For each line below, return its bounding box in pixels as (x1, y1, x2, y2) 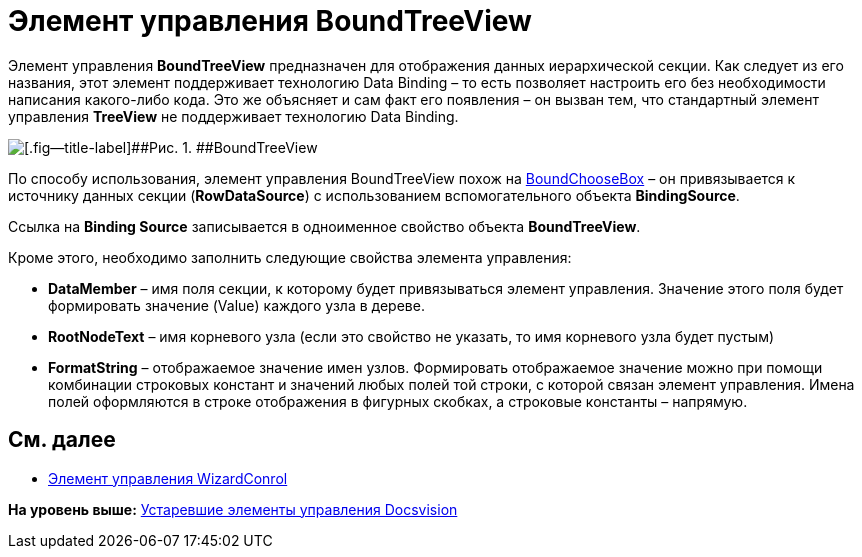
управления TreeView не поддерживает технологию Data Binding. (8, 107, 459, 125)
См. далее (8, 427, 116, 453)
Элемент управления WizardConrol (48, 469, 288, 487)
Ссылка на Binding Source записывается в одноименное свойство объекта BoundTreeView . (8, 217, 641, 235)
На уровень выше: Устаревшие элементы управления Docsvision (8, 500, 458, 518)
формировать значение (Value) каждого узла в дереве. (48, 296, 425, 314)
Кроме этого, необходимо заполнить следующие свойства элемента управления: (8, 248, 572, 266)
